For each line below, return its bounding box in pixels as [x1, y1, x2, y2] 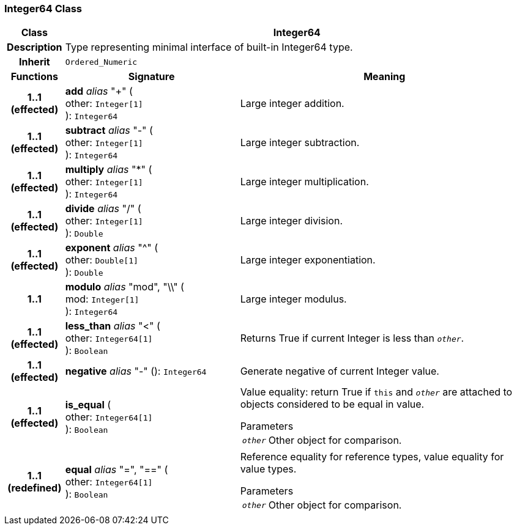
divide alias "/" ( [65, 202, 141, 215]
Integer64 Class [4, 2, 83, 15]
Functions [10, 70, 58, 83]
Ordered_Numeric [65, 57, 138, 67]
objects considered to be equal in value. [240, 398, 425, 411]
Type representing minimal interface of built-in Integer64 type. [65, 41, 353, 54]
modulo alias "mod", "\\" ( [65, 281, 184, 293]
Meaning [363, 70, 406, 83]
